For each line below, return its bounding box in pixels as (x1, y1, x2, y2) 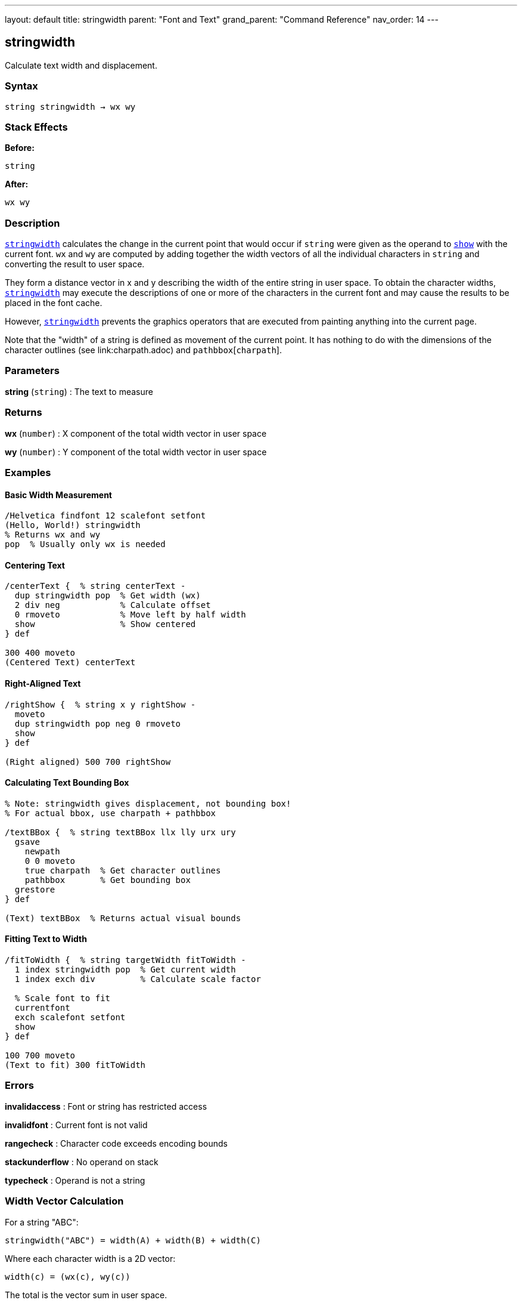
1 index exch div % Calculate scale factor (14, 974, 261, 984)
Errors (5, 1079, 34, 1092)
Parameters (5, 365, 60, 377)
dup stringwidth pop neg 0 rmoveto (14, 718, 181, 728)
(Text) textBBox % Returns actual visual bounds (5, 913, 241, 923)
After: (5, 179, 29, 190)
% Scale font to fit (14, 993, 111, 1004)
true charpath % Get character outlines (24, 865, 221, 875)
